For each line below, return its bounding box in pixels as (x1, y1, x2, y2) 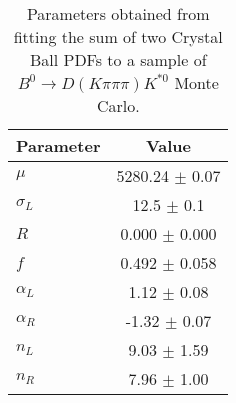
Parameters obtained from (26, 2, 210, 25)
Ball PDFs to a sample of (29, 48, 207, 71)
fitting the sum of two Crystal (13, 25, 223, 48)
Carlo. (96, 94, 140, 117)
